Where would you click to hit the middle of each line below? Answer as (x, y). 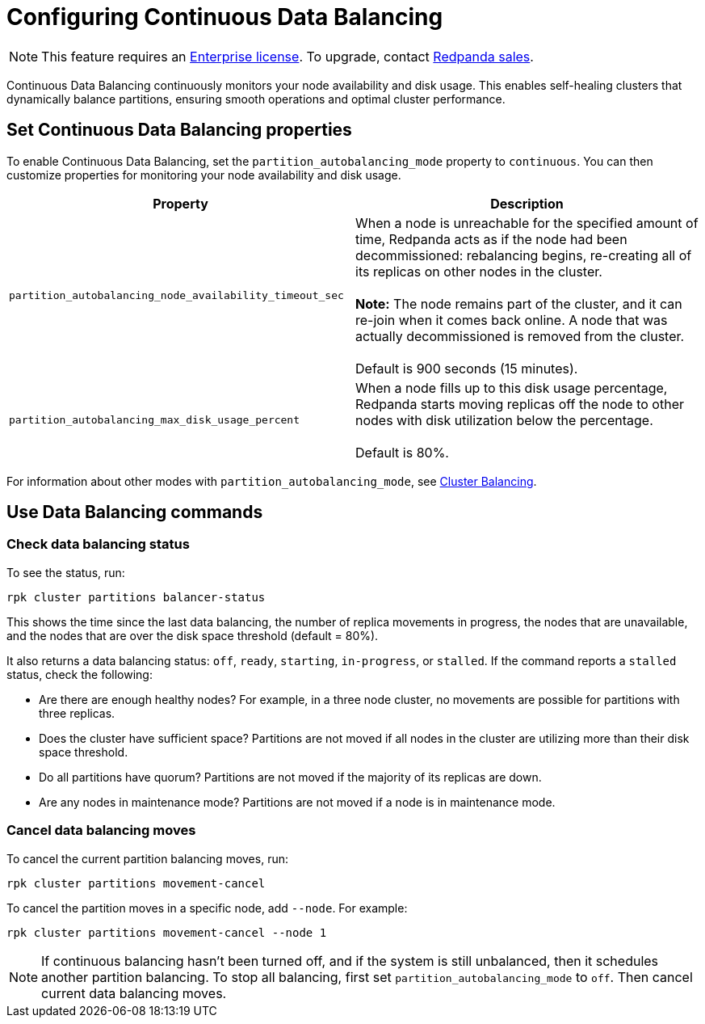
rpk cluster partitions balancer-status (136, 597)
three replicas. (77, 713)
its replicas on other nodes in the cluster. (479, 271)
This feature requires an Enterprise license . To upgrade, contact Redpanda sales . (287, 56)
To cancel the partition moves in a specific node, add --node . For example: (207, 908)
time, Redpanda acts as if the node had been (491, 239)
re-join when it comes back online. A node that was (512, 320)
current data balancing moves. (134, 993)
